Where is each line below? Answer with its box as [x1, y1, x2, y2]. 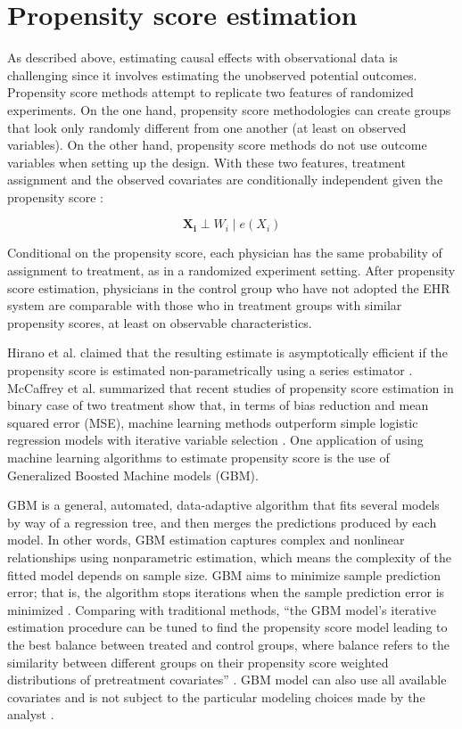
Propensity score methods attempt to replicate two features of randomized [7, 83, 414, 102]
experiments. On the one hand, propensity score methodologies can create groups [7, 100, 451, 119]
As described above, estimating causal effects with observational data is [7, 48, 398, 67]
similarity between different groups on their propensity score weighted [7, 652, 389, 671]
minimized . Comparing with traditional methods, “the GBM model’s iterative [7, 600, 436, 618]
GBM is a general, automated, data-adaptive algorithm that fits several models [7, 496, 440, 514]
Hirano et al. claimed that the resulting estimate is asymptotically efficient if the [7, 343, 448, 362]
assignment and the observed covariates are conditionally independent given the [7, 170, 443, 189]
